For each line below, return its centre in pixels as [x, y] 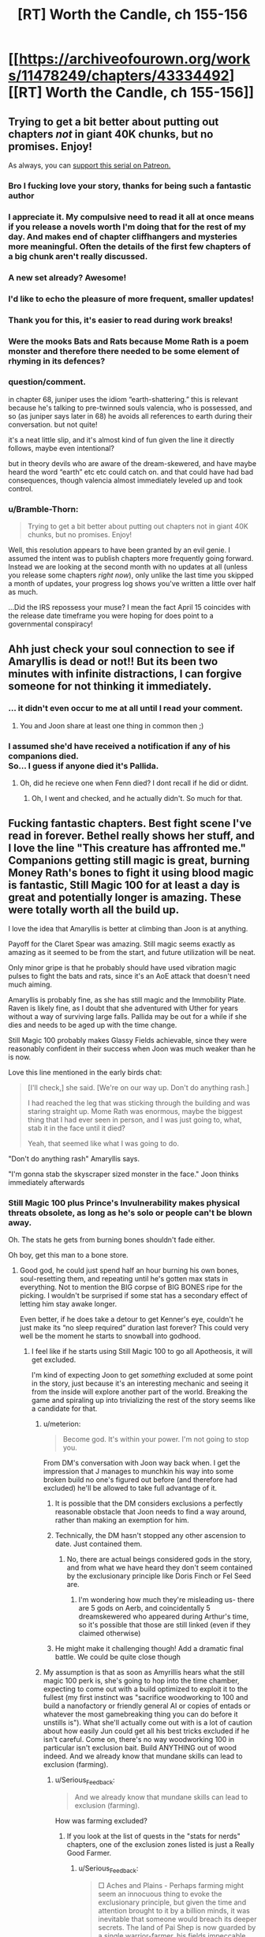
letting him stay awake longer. [68, 1304]
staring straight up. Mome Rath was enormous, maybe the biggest [135, 1111]
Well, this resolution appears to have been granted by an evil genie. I [119, 550]
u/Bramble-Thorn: [43, 509]
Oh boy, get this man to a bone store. [68, 1255]
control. [21, 488]
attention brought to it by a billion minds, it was [174, 1910]
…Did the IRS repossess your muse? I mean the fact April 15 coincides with [129, 607]
